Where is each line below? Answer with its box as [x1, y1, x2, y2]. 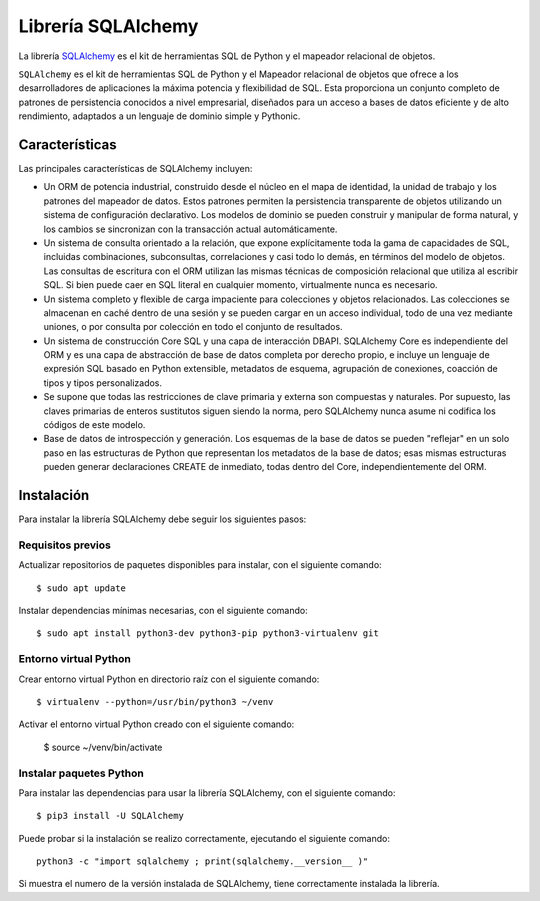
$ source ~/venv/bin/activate [43, 741, 163, 753]
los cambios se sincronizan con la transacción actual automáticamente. [43, 223, 338, 235]
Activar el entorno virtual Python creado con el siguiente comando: [18, 718, 295, 730]
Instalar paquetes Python [18, 766, 144, 780]
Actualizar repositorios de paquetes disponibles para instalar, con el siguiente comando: [18, 559, 382, 571]
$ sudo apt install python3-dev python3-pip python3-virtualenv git [36, 628, 379, 639]
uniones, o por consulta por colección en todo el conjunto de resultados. [43, 321, 344, 333]
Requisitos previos [18, 538, 112, 552]
